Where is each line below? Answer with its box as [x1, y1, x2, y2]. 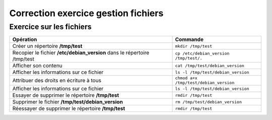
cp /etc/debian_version [175, 51, 230, 56]
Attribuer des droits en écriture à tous [12, 77, 102, 84]
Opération [12, 36, 37, 43]
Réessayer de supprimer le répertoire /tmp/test [12, 105, 125, 112]
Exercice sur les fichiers [9, 22, 92, 31]
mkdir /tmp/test [175, 43, 213, 49]
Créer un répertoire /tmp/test [12, 43, 83, 50]
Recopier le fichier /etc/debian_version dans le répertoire [12, 49, 150, 56]
